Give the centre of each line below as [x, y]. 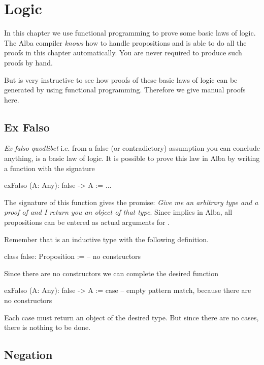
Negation [28, 355]
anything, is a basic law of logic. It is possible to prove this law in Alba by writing [132, 158]
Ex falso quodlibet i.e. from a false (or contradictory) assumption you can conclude [132, 148]
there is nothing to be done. [47, 327]
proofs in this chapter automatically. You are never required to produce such [123, 53]
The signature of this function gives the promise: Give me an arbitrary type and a [131, 202]
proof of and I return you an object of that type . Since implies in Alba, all [118, 212]
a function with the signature [49, 168]
